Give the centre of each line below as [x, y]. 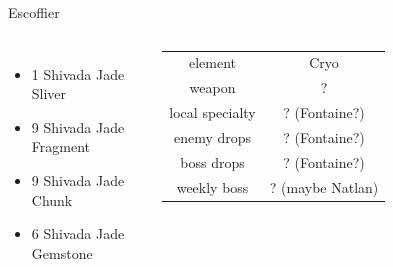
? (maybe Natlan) [324, 186]
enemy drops [212, 136]
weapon [212, 87]
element [213, 62]
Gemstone [62, 252]
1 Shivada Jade [78, 73]
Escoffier [34, 12]
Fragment [60, 146]
